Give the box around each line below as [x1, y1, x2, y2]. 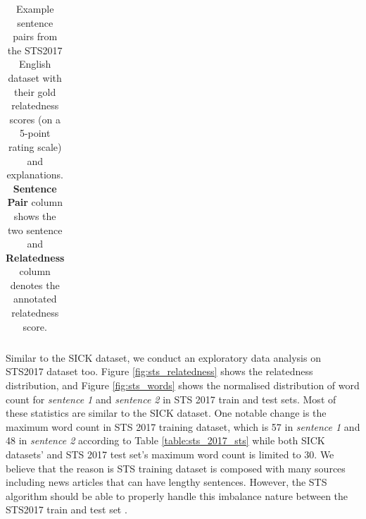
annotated [13, 291, 57, 306]
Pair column [7, 195, 63, 209]
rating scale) [8, 139, 62, 154]
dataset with [8, 70, 62, 85]
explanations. [6, 167, 63, 182]
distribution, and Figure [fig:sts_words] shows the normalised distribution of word [6, 377, 360, 392]
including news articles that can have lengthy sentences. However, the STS [6, 475, 327, 489]
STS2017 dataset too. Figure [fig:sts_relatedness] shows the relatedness [6, 364, 313, 379]
